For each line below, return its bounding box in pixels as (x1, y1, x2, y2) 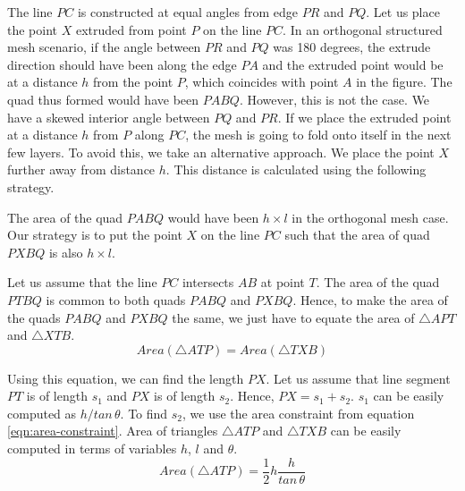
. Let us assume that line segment (266, 368, 451, 387)
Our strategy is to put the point (7, 225, 182, 244)
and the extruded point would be (262, 55, 444, 73)
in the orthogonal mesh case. (292, 207, 449, 226)
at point (260, 273, 305, 292)
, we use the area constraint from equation (182, 403, 415, 422)
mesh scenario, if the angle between (7, 38, 201, 56)
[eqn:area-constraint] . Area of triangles (7, 421, 218, 440)
